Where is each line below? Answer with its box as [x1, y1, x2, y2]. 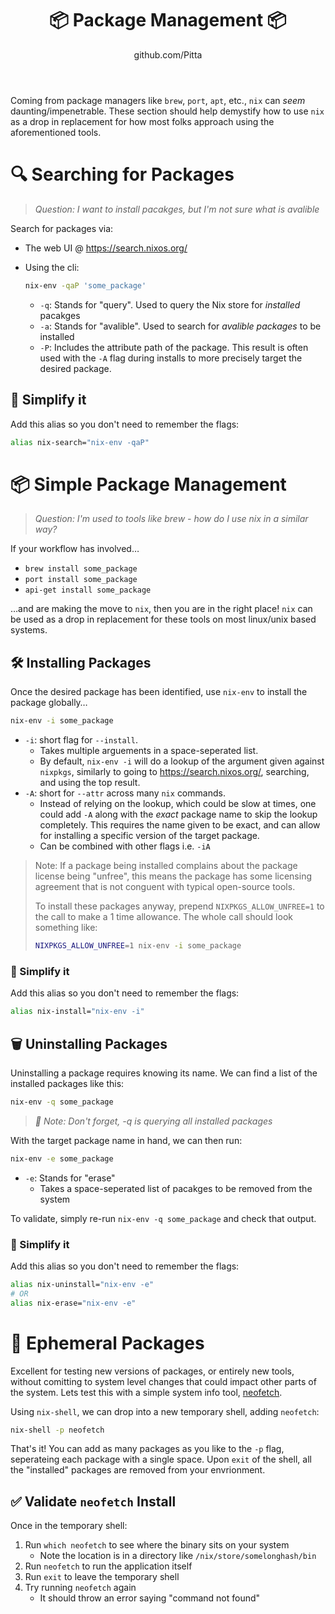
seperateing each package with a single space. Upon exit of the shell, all [10, 1453, 312, 1466]
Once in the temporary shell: [10, 1520, 128, 1532]
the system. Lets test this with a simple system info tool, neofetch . [10, 1386, 283, 1398]
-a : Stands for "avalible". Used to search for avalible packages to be [39, 320, 322, 332]
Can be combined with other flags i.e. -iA [39, 840, 211, 852]
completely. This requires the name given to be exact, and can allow [39, 819, 321, 831]
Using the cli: [24, 261, 80, 273]
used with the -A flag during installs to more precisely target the [39, 352, 303, 364]
